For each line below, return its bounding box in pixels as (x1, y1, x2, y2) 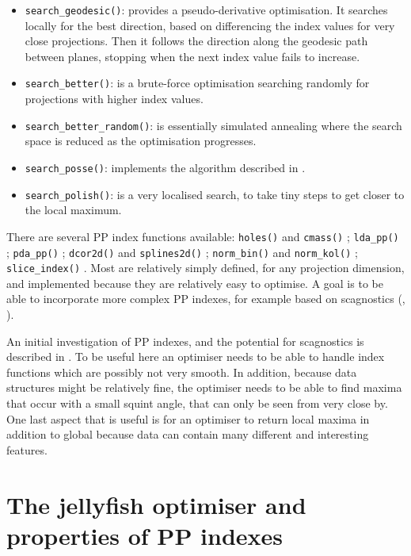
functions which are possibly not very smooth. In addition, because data (6, 363, 357, 380)
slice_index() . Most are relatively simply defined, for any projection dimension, (6, 259, 405, 276)
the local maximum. (25, 201, 122, 218)
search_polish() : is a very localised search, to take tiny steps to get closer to (25, 186, 405, 202)
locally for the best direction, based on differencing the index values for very (25, 17, 395, 33)
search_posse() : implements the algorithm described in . (25, 159, 306, 175)
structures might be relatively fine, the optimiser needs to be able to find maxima (6, 379, 402, 396)
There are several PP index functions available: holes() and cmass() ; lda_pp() (6, 228, 399, 244)
